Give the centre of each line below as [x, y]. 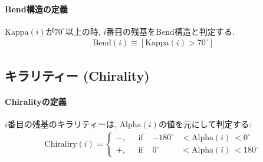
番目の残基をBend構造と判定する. [170, 31]
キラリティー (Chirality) [77, 75]
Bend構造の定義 [36, 9]
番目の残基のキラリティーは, [62, 124]
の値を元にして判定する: [205, 124]
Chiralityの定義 [36, 101]
